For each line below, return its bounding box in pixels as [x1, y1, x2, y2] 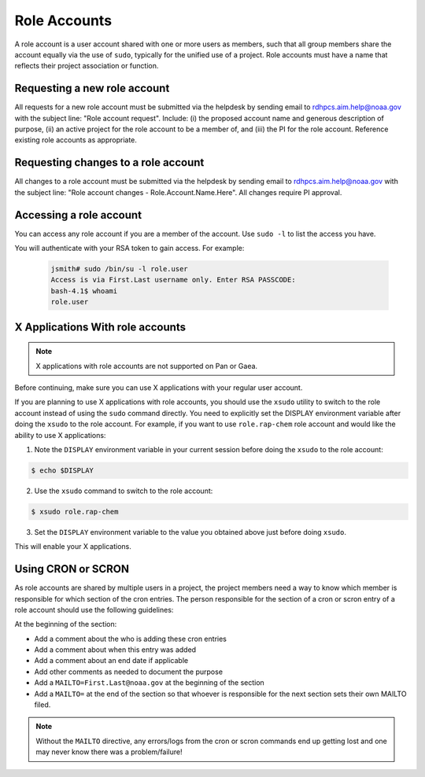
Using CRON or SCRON [14, 562, 130, 576]
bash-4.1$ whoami [50, 286, 118, 295]
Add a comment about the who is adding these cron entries [34, 634, 227, 643]
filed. [34, 700, 51, 709]
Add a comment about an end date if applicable [34, 656, 189, 665]
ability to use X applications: [14, 430, 106, 440]
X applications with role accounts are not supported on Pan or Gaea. [35, 361, 258, 370]
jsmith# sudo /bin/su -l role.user [50, 264, 188, 273]
